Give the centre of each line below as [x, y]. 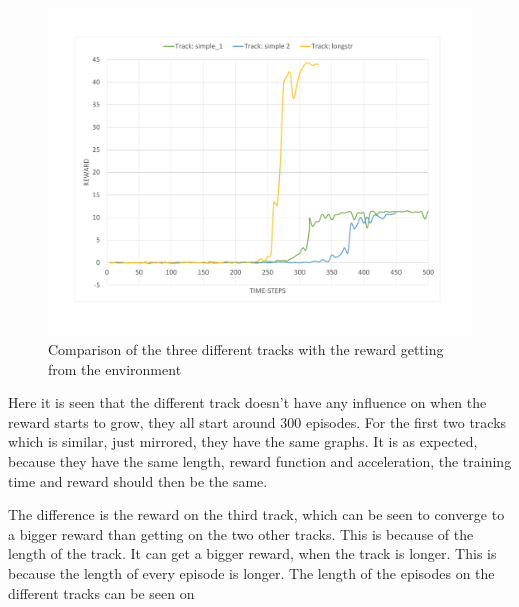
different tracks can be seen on [101, 592]
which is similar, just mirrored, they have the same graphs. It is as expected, [243, 441]
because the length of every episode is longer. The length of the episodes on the [251, 573]
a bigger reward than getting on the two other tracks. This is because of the [241, 533]
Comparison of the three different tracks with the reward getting [246, 349]
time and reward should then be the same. [138, 480]
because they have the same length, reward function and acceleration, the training [260, 461]
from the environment [115, 368]
